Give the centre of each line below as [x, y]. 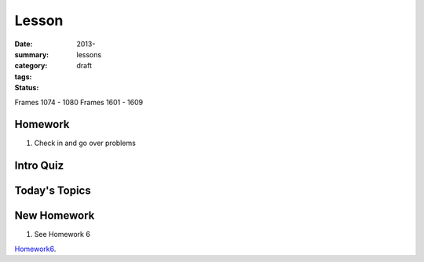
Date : [24, 44]
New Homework [55, 216]
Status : [27, 88]
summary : [32, 54]
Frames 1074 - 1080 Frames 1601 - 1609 [79, 102]
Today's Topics [53, 191]
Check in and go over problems [85, 143]
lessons [89, 54]
